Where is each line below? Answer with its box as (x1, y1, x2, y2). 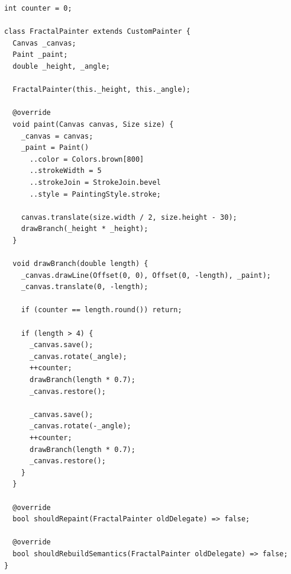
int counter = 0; (4, 4, 72, 12)
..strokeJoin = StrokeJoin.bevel (29, 178, 161, 187)
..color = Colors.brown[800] (29, 155, 144, 163)
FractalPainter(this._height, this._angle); (12, 85, 190, 94)
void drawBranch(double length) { (12, 259, 148, 268)
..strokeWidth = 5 (29, 166, 102, 175)
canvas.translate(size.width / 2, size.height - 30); (21, 213, 237, 222)
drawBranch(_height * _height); (21, 225, 148, 233)
